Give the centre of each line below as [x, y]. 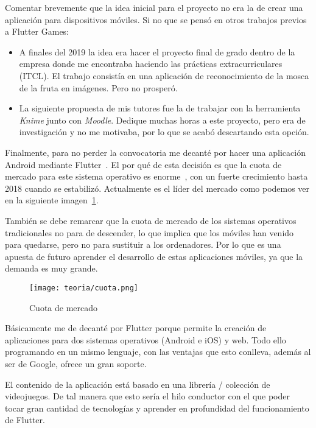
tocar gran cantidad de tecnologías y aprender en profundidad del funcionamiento [157, 408]
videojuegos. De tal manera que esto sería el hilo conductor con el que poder [148, 396]
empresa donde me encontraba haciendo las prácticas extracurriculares [151, 64]
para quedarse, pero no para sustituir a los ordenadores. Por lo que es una [143, 244]
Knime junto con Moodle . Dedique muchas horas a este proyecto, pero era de [162, 120]
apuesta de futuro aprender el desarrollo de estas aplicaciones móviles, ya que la [154, 256]
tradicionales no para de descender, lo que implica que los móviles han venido [149, 232]
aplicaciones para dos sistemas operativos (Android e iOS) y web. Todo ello [146, 339]
